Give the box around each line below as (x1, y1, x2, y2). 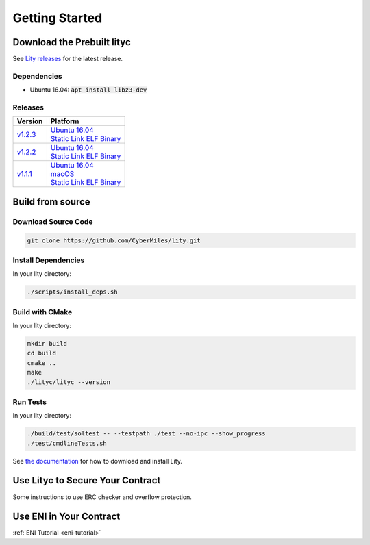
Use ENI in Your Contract (12, 511, 121, 522)
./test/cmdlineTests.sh (27, 439, 108, 447)
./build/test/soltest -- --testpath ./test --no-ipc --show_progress (27, 430, 266, 438)
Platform (50, 116, 79, 126)
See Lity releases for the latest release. (12, 55, 123, 63)
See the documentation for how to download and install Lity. (12, 457, 183, 465)
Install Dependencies (12, 255, 85, 265)
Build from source (12, 196, 90, 207)
